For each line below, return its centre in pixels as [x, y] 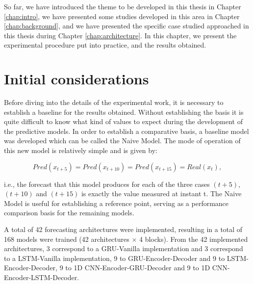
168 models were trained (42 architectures [67, 239]
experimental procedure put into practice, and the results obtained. [105, 45]
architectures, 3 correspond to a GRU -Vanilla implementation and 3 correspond [124, 248]
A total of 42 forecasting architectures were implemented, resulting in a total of [123, 229]
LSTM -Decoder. [55, 277]
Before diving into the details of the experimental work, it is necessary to [114, 102]
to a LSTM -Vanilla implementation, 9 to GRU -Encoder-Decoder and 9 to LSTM [125, 258]
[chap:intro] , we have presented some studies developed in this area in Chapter [122, 16]
